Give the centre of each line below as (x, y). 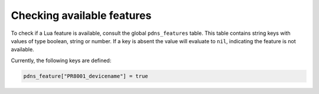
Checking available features (81, 15)
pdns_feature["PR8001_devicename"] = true (86, 76)
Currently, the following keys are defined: (61, 60)
